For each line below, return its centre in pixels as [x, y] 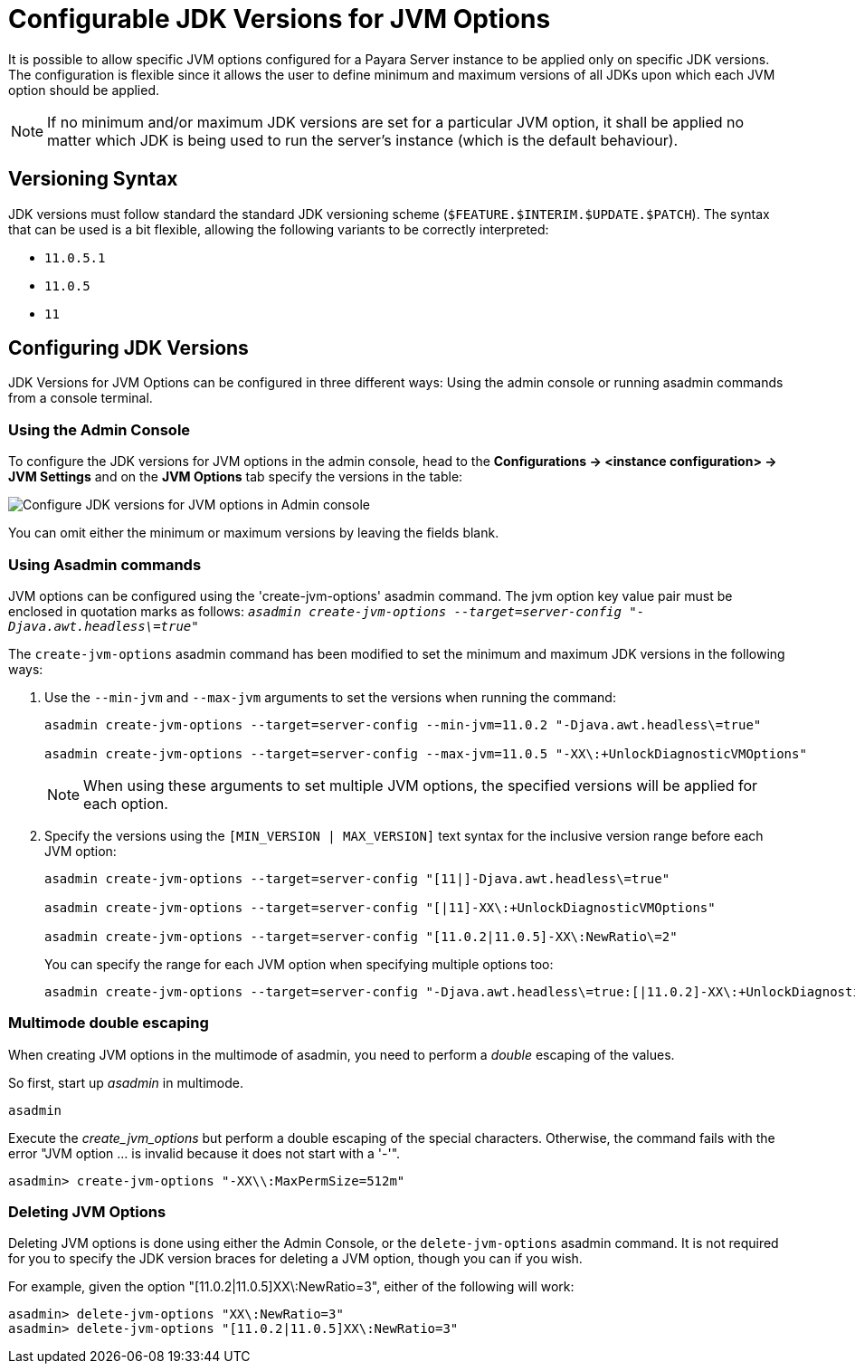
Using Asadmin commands [105, 564]
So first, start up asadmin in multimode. [126, 1082]
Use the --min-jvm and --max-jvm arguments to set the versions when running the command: [330, 697]
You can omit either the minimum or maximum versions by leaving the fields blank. [254, 533]
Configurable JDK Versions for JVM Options [280, 19]
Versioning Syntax [93, 179]
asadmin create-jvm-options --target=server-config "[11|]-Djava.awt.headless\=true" [357, 878]
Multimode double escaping [109, 1023]
